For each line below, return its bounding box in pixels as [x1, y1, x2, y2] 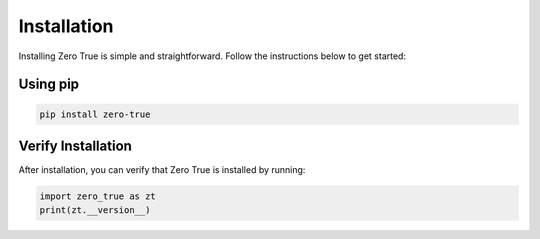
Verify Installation [18, 137, 132, 154]
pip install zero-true [39, 108, 151, 120]
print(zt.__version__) [39, 205, 151, 216]
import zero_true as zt [39, 191, 157, 202]
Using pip [18, 76, 80, 93]
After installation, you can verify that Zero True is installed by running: [18, 164, 306, 176]
